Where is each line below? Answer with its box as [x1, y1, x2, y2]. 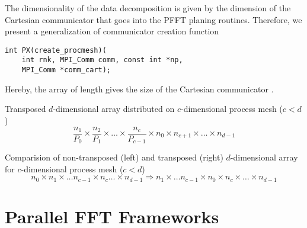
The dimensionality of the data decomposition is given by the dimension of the [5, 2, 291, 14]
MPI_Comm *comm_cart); [21, 66, 111, 75]
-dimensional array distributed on [53, 102, 175, 115]
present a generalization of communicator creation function [5, 25, 219, 37]
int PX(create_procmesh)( [5, 46, 107, 54]
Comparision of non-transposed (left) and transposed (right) [5, 151, 223, 163]
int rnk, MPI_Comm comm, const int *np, [21, 56, 183, 65]
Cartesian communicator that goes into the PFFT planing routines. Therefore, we [5, 13, 302, 25]
